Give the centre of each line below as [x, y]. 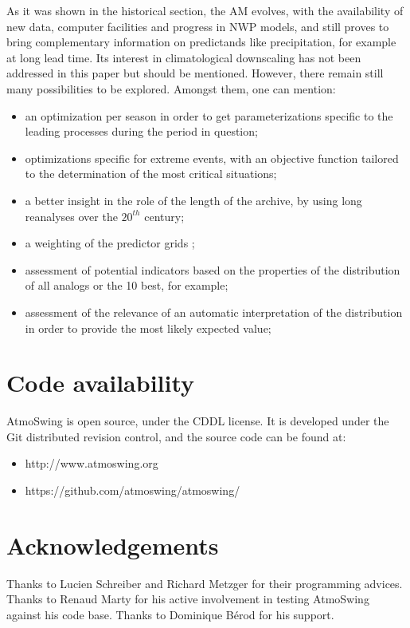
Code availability [101, 383]
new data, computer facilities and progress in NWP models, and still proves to [198, 26]
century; [164, 216]
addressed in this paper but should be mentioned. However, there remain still [195, 73]
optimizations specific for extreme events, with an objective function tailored [212, 158]
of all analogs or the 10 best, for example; [127, 285]
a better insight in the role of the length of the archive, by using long [193, 200]
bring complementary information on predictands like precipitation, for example [201, 42]
